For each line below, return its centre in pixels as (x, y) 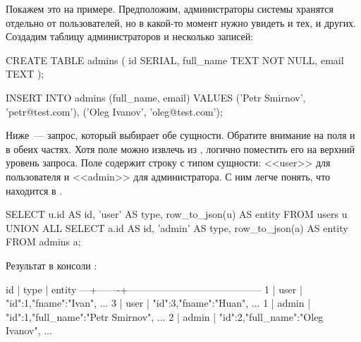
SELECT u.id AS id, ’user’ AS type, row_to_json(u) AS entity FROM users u (177, 214)
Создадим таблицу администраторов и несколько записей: (130, 36)
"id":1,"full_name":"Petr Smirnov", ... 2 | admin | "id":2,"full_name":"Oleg (165, 316)
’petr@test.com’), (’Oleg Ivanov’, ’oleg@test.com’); (114, 111)
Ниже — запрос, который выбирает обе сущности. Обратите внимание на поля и (180, 135)
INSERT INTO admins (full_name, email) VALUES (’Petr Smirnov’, (156, 97)
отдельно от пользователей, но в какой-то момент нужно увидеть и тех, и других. (181, 22)
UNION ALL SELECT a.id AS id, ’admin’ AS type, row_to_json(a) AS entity (177, 227)
